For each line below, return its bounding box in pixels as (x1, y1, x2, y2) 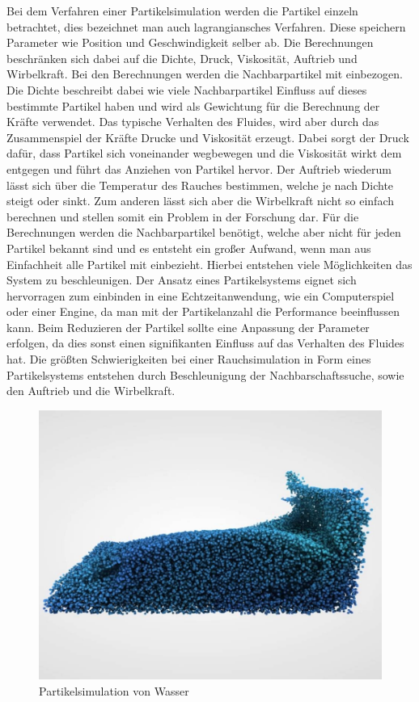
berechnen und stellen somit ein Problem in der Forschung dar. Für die (6, 208, 359, 225)
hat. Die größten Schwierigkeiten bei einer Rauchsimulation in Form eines (6, 351, 371, 368)
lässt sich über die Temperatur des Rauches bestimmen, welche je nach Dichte (6, 176, 394, 193)
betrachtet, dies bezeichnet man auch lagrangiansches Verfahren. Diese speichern (6, 18, 406, 35)
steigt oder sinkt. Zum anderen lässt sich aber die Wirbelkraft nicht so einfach (6, 192, 394, 209)
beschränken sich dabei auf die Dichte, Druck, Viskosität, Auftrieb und (6, 49, 358, 66)
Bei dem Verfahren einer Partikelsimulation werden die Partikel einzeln (6, 2, 358, 19)
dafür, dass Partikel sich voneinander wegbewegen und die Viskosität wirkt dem (6, 145, 402, 162)
